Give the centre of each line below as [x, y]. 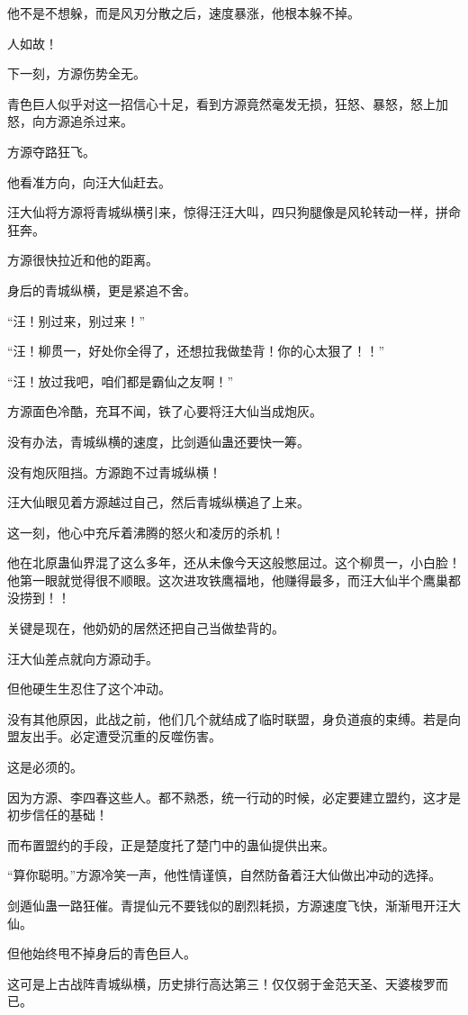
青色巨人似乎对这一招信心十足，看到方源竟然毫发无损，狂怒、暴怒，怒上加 [228, 103]
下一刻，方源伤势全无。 [76, 73]
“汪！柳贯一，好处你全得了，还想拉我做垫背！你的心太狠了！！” [196, 351]
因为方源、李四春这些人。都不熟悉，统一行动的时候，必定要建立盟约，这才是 [234, 797]
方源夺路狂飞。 [51, 151]
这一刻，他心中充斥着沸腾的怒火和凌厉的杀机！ [146, 532]
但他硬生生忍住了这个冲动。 [89, 689]
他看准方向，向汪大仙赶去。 [89, 181]
